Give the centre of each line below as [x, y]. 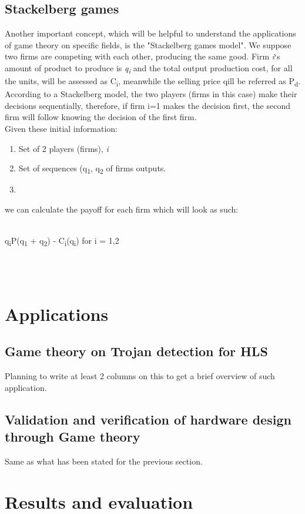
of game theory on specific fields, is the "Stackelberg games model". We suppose [148, 44]
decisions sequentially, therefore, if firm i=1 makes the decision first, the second [148, 105]
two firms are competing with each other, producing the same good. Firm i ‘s [143, 56]
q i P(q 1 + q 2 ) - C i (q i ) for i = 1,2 [62, 241]
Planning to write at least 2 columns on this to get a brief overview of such [140, 376]
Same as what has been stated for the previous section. [104, 461]
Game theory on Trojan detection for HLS [136, 351]
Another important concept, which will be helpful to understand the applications [150, 33]
